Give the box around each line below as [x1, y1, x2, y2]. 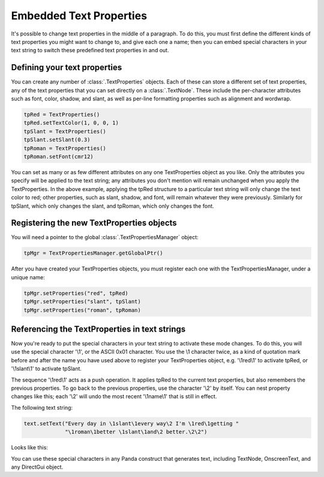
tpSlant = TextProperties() [23, 128, 106, 135]
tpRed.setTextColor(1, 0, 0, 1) [23, 120, 119, 126]
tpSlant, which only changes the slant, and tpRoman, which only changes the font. [11, 202, 214, 210]
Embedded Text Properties [11, 9, 147, 22]
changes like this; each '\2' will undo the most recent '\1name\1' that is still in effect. [11, 393, 217, 400]
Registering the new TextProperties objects [11, 218, 177, 228]
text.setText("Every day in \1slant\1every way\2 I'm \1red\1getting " [23, 420, 239, 427]
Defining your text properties [11, 62, 122, 73]
